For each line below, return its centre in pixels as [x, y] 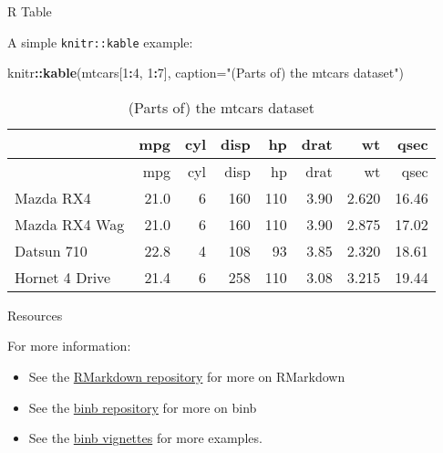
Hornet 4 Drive [63, 277]
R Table [30, 11]
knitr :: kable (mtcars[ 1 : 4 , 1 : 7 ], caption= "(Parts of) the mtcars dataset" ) [206, 73]
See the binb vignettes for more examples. [145, 438]
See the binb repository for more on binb [143, 407]
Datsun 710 [51, 250]
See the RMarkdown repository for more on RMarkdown [187, 377]
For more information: [69, 346]
